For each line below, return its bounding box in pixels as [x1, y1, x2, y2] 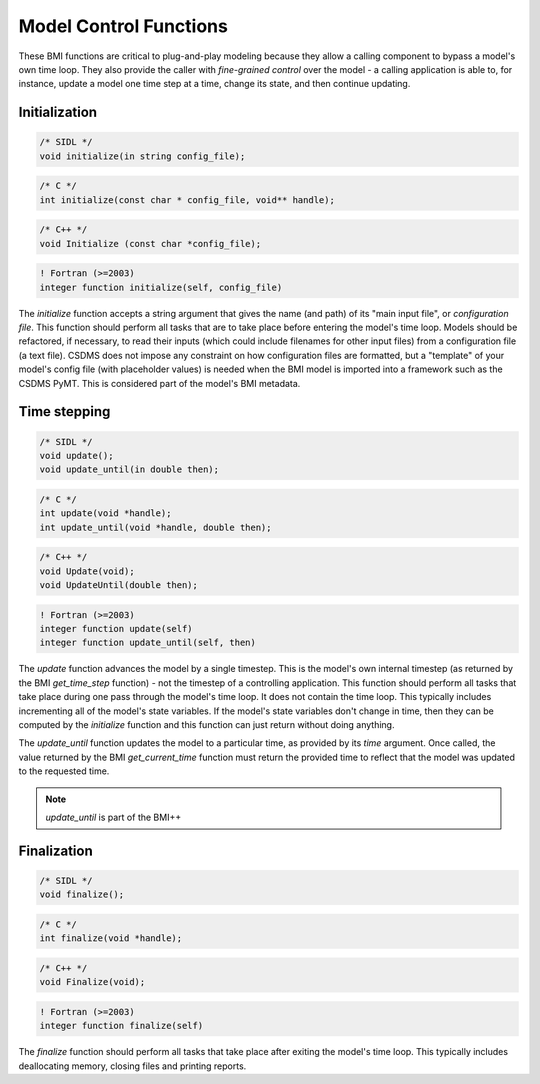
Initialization [18, 104, 98, 121]
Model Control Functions [18, 15, 229, 37]
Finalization [18, 842, 94, 859]
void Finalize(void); [39, 976, 146, 988]
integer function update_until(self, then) [39, 637, 257, 649]
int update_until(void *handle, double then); [39, 521, 272, 533]
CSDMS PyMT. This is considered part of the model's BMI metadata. [18, 377, 301, 389]
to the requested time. [18, 765, 110, 777]
